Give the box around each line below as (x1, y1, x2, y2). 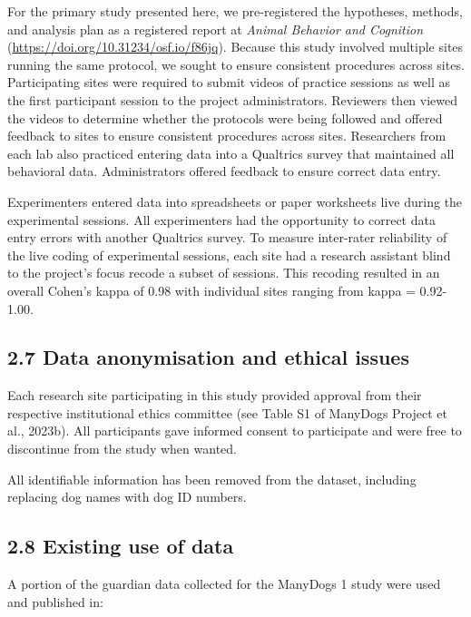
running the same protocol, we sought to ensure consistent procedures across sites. (7, 54, 465, 73)
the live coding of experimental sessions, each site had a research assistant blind (7, 245, 451, 264)
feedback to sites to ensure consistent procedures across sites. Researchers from (7, 126, 446, 145)
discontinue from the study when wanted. (7, 439, 237, 458)
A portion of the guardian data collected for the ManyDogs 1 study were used (7, 574, 441, 593)
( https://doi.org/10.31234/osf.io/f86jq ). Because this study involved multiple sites (7, 37, 464, 56)
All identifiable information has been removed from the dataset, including (7, 469, 417, 488)
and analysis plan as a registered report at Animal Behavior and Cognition (7, 19, 424, 38)
